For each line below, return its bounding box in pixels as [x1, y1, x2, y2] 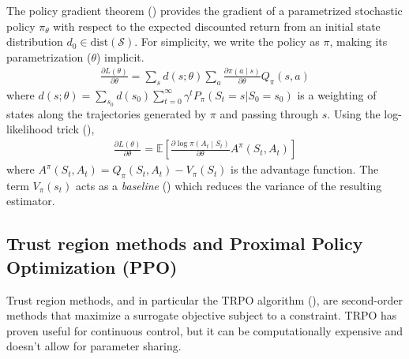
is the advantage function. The [231, 161, 379, 178]
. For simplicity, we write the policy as [134, 33, 320, 50]
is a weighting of [297, 86, 377, 103]
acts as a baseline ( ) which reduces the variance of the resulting [76, 177, 382, 193]
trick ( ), [56, 121, 95, 137]
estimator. [6, 193, 55, 209]
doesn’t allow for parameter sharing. [6, 338, 182, 354]
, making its [329, 33, 388, 50]
